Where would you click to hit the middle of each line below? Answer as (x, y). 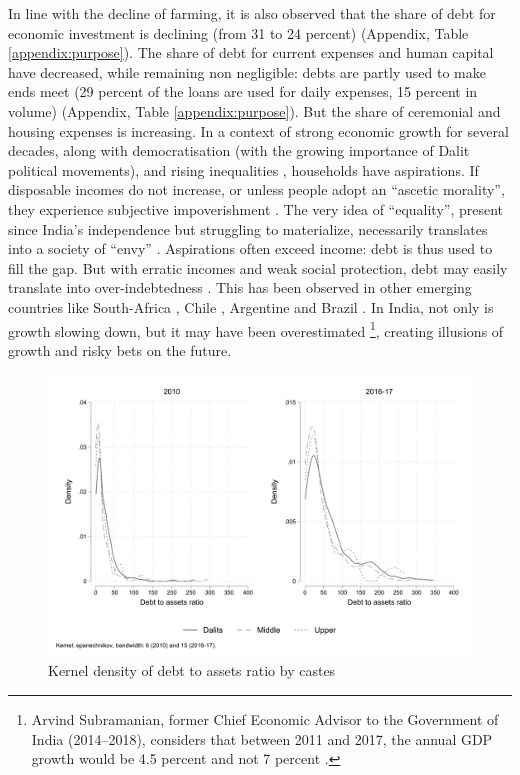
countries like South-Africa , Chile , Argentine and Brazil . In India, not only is (251, 306)
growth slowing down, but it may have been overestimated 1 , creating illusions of (256, 329)
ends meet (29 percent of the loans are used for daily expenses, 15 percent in (243, 91)
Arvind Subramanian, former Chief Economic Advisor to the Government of (265, 718)
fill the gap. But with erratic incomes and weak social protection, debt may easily (258, 267)
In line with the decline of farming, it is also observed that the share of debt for (252, 13)
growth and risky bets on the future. (120, 349)
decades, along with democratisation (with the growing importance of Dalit (239, 150)
